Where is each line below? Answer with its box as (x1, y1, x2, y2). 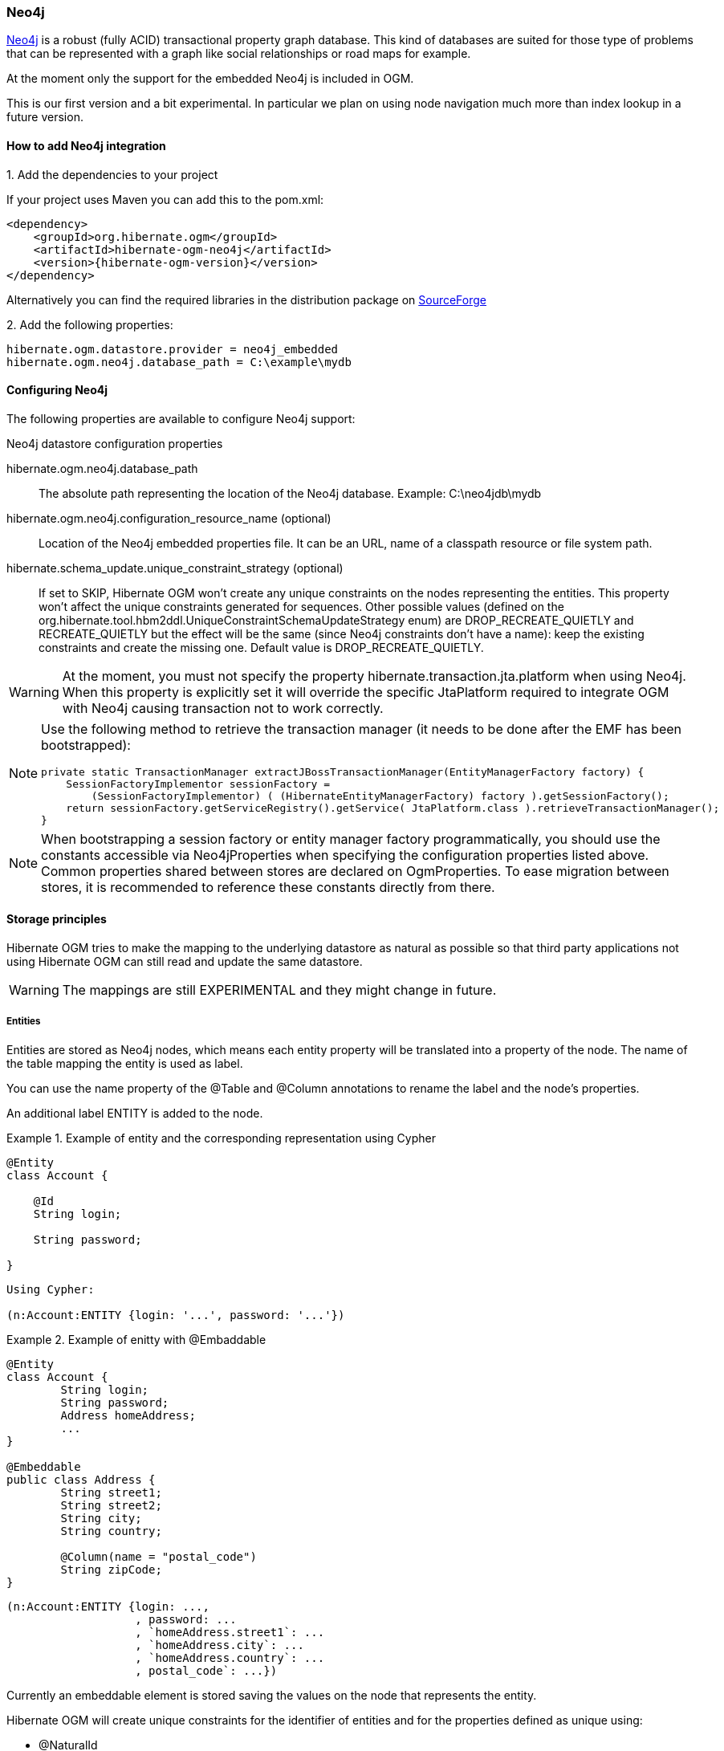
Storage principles (6, 912, 107, 926)
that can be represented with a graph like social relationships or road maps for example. (6, 47, 471, 61)
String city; (60, 1511, 142, 1525)
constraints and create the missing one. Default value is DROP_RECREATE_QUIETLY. (39, 640, 484, 654)
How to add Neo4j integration (6, 138, 166, 153)
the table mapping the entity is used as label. (6, 1056, 243, 1070)
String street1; (60, 1485, 162, 1499)
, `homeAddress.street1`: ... (135, 1625, 325, 1639)
